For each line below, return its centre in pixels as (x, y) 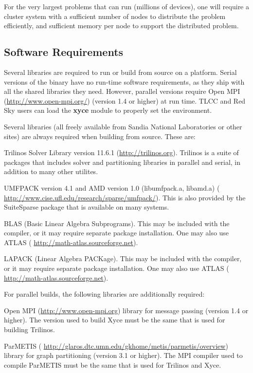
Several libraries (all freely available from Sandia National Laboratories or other (123, 126)
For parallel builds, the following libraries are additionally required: (104, 294)
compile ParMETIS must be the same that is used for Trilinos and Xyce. (113, 364)
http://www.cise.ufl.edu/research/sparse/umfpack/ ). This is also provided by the (125, 197)
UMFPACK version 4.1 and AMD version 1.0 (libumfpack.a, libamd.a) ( (112, 187)
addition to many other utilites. (51, 171)
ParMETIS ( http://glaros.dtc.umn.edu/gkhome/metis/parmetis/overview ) (116, 346)
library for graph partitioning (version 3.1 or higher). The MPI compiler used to (123, 355)
